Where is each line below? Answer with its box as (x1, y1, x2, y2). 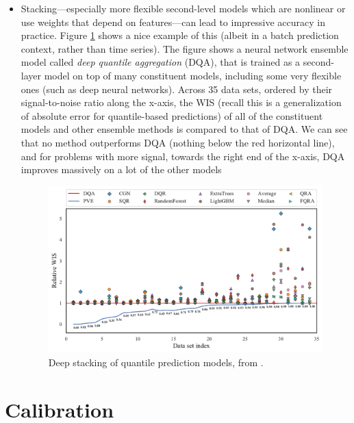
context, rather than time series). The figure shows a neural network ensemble (21, 41, 349, 55)
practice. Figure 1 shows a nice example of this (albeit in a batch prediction (21, 28, 339, 42)
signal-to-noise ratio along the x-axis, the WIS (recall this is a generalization (21, 95, 342, 110)
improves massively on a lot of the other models (21, 162, 222, 177)
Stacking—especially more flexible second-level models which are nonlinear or (21, 1, 346, 15)
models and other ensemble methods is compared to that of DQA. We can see (21, 122, 348, 136)
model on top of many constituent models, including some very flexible (44, 68, 342, 82)
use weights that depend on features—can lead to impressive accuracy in (21, 14, 325, 29)
